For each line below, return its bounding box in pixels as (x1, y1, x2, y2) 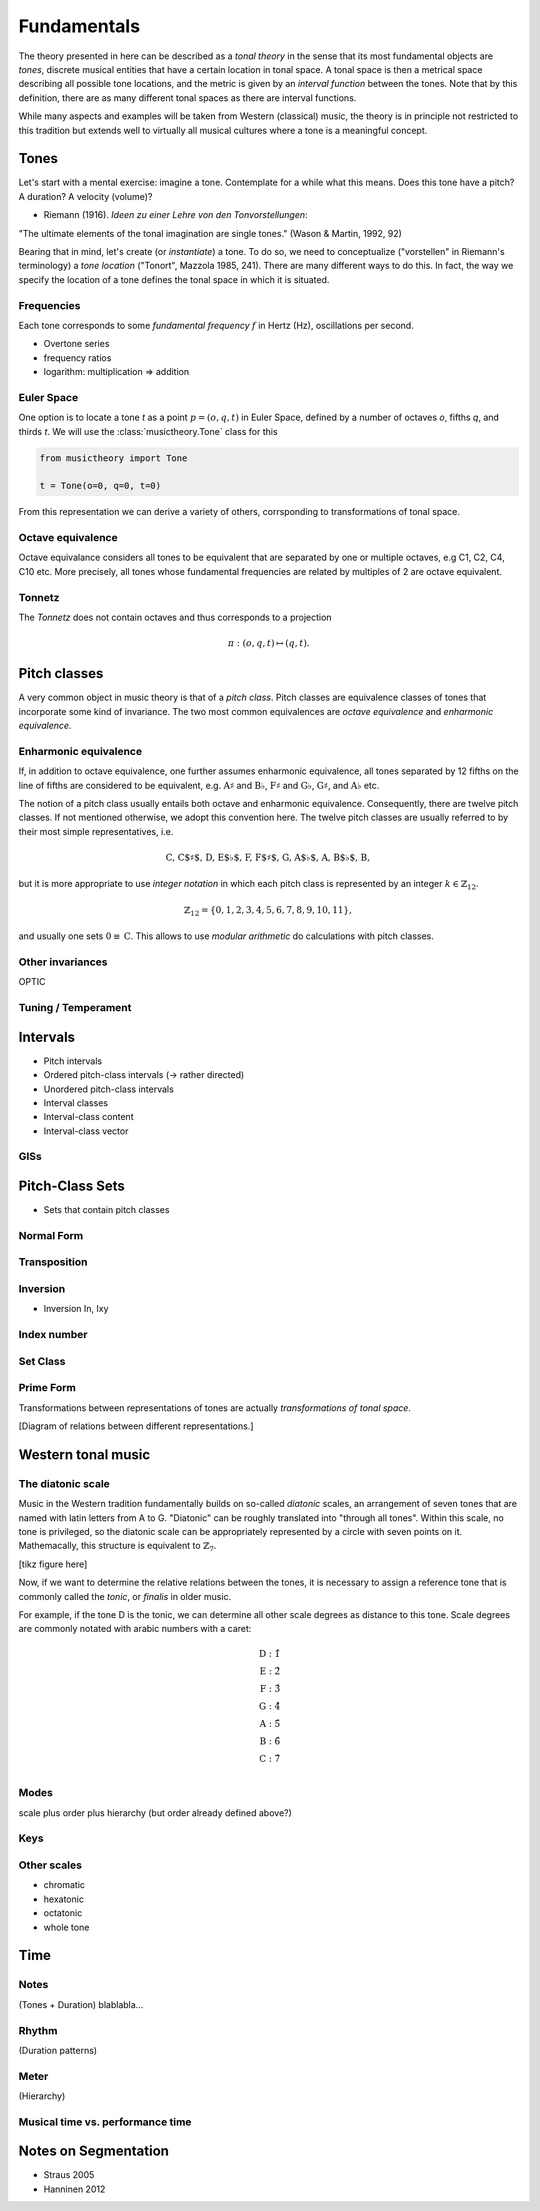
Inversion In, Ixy (43, 1303, 109, 1315)
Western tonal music (18, 1446, 151, 1463)
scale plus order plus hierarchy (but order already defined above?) (18, 1806, 292, 1819)
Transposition (18, 1255, 88, 1269)
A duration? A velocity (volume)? (18, 190, 153, 202)
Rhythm (18, 2023, 58, 2037)
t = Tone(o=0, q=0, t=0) (39, 480, 162, 492)
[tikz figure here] (18, 1558, 88, 1570)
